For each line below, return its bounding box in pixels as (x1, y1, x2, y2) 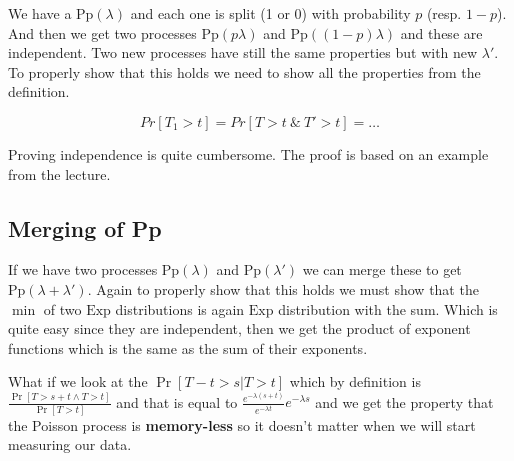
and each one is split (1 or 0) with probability (130, 3, 411, 23)
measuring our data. (8, 434, 132, 455)
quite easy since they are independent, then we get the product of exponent (8, 318, 471, 339)
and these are (400, 22, 483, 43)
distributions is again (115, 298, 245, 319)
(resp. (426, 3, 462, 23)
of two (43, 298, 82, 319)
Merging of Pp (8, 212, 162, 243)
